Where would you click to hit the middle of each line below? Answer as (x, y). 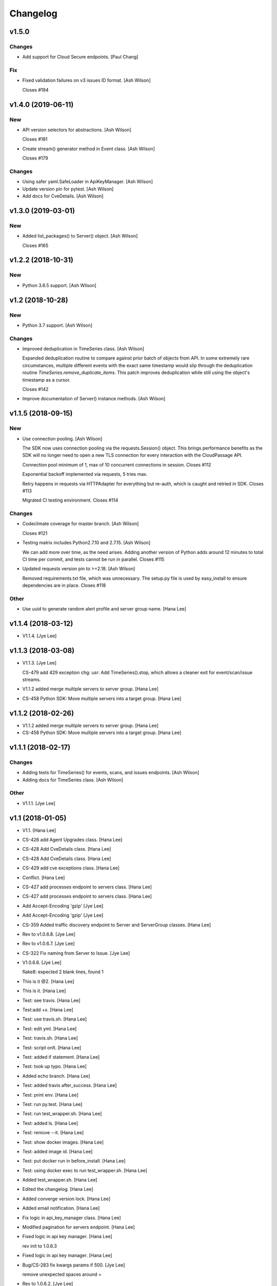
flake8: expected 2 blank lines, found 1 (63, 972)
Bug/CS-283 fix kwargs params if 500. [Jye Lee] (74, 1265)
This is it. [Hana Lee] (44, 991)
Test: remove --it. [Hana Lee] (53, 1133)
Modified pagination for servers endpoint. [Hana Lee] (79, 1227)
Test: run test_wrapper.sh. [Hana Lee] (62, 1114)
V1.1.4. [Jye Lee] (39, 636)
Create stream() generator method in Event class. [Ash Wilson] (88, 149)
